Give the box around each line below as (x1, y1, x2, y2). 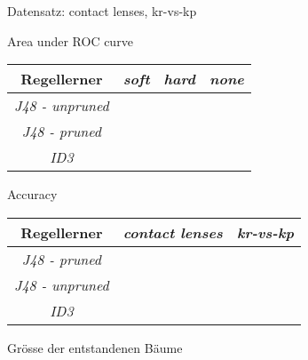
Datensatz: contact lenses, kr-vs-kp (7, 2, 197, 20)
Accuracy (7, 185, 58, 204)
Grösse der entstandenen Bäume (7, 338, 183, 356)
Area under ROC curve (7, 31, 133, 50)
